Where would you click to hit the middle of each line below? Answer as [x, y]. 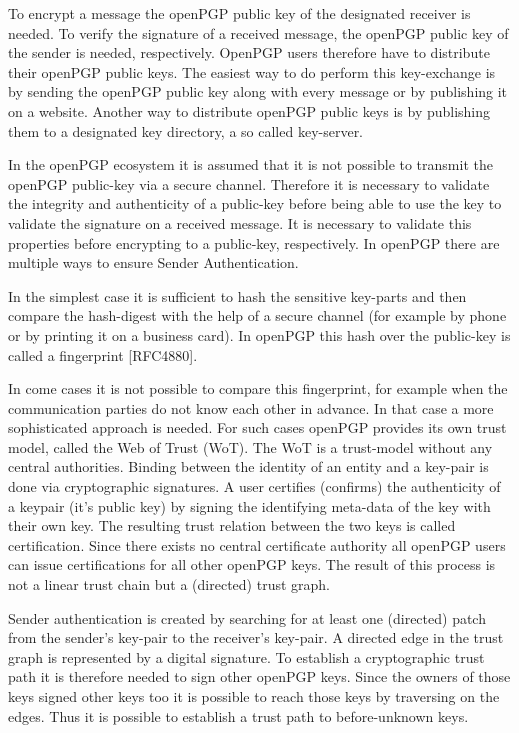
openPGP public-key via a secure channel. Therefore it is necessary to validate [249, 183]
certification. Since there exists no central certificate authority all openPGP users [257, 544]
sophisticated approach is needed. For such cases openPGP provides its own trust [257, 427]
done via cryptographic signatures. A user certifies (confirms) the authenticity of [254, 486]
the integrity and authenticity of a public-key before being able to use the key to [255, 203]
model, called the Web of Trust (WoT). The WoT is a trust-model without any [250, 446]
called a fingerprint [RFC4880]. [103, 354]
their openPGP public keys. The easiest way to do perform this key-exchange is [252, 71]
